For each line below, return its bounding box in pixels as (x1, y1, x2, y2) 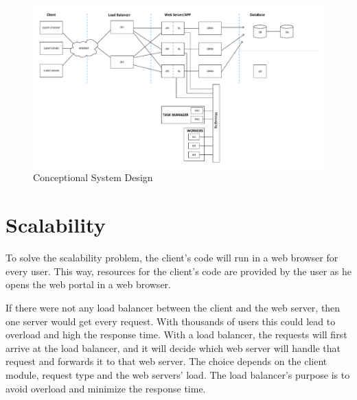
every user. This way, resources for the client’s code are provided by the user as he (5, 263, 352, 278)
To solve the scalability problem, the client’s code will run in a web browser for (5, 250, 338, 265)
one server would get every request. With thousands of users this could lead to (5, 314, 336, 328)
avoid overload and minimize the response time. (5, 381, 206, 395)
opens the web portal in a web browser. (5, 277, 171, 292)
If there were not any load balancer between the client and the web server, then (5, 300, 341, 314)
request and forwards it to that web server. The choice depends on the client (5, 354, 327, 368)
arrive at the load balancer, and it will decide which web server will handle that (5, 340, 341, 355)
